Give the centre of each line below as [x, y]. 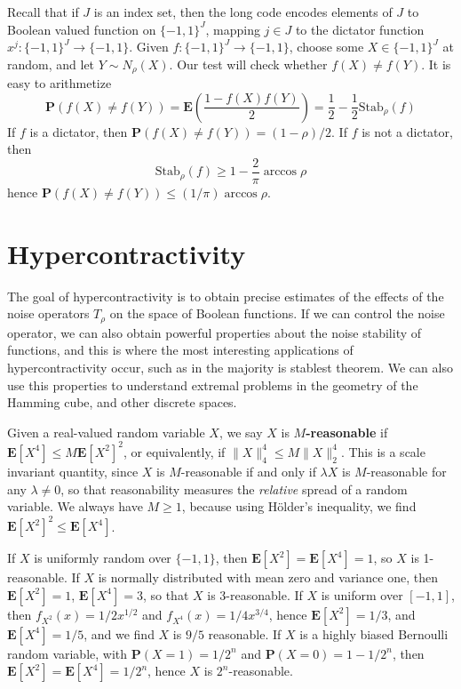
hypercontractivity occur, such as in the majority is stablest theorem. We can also [230, 368]
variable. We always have [75, 506]
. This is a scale [383, 451]
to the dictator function [360, 29]
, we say [241, 432]
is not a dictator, [407, 131]
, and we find [119, 633]
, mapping [233, 29]
